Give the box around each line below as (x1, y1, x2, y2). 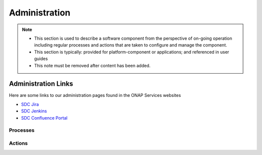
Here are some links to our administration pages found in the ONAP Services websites (9, 93, 181, 98)
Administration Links (9, 80, 73, 88)
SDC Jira (21, 101, 39, 107)
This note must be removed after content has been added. (34, 62, 150, 68)
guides (34, 56, 48, 62)
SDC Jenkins (21, 108, 47, 114)
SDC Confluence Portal (21, 115, 68, 121)
